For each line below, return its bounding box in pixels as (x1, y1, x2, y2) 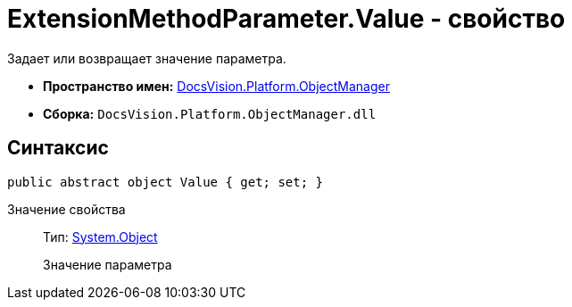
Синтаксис (7, 137, 109, 160)
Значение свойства (7, 201, 126, 217)
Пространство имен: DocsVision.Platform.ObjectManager (43, 78, 390, 94)
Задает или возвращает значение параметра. (7, 50, 286, 66)
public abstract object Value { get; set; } (7, 174, 324, 189)
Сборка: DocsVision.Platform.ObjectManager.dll (43, 105, 377, 121)
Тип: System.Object (43, 228, 158, 245)
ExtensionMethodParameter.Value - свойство (7, 4, 566, 34)
